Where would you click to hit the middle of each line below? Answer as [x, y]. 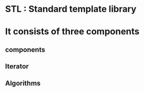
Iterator [17, 67]
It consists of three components [72, 32]
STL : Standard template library [71, 9]
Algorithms [23, 83]
